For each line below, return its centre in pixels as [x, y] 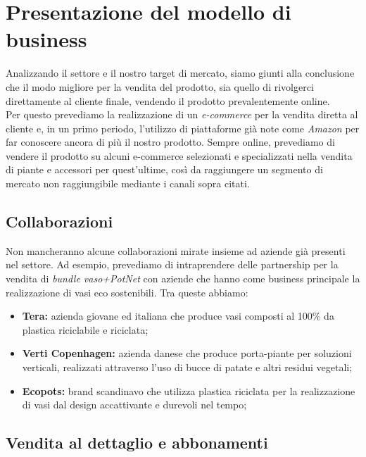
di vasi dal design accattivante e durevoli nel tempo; [134, 405]
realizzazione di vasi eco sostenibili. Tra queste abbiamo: [127, 292]
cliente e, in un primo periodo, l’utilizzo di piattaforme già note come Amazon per [183, 128]
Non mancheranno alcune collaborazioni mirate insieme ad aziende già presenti [176, 250]
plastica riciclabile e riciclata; [85, 329]
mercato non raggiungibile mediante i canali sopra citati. [128, 183]
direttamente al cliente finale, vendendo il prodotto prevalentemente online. [168, 100]
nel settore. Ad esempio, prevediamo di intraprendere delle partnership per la [172, 264]
